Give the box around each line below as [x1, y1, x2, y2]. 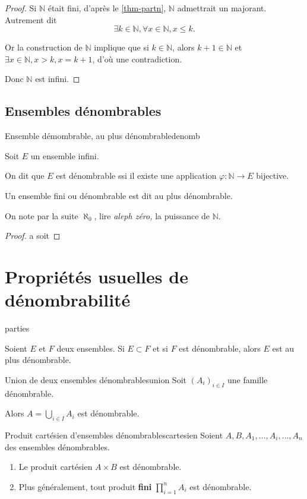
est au [272, 342, 295, 354]
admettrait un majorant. [177, 2, 267, 14]
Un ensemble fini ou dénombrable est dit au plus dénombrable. [5, 189, 233, 201]
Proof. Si [5, 2, 37, 14]
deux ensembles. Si [56, 342, 125, 354]
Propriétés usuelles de [5, 264, 188, 288]
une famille [227, 373, 268, 386]
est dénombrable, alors [179, 342, 261, 354]
